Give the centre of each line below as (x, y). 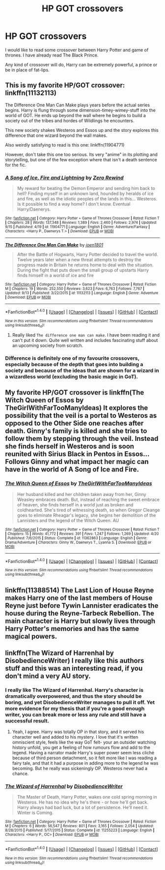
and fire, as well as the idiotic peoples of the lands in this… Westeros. (87, 199)
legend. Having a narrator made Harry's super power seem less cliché (83, 752)
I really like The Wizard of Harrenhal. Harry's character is (74, 690)
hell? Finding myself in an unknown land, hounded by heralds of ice (85, 194)
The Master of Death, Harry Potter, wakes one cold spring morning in (87, 797)
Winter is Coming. (35, 813)
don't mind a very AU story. (48, 676)
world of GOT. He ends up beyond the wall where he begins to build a (76, 115)
